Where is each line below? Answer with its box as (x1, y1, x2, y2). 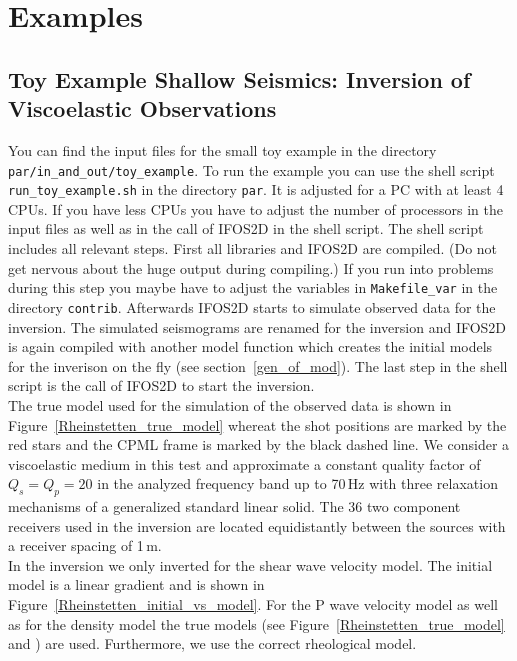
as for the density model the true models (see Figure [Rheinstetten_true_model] (8, 613, 505, 634)
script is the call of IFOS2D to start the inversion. (8, 375, 315, 396)
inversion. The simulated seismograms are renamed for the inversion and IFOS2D (8, 316, 507, 337)
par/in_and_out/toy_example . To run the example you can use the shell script (8, 159, 495, 180)
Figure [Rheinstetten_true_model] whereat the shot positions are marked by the (8, 414, 507, 435)
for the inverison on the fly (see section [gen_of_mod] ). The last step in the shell (8, 355, 508, 376)
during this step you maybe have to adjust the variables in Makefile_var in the (8, 277, 498, 298)
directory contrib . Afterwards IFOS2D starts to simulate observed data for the (8, 296, 496, 317)
